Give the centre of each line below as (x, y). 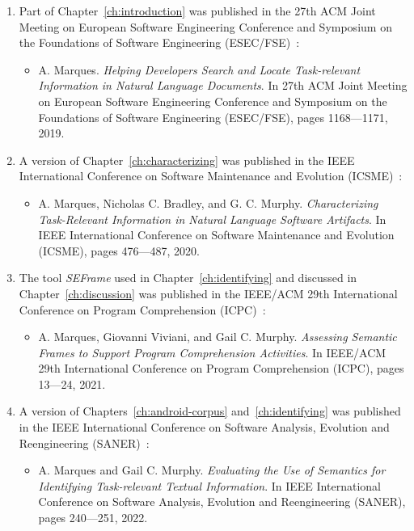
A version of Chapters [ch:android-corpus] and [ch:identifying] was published (210, 411)
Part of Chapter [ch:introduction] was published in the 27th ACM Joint (197, 11)
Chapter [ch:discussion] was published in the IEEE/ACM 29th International (208, 293)
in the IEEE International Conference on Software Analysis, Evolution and (204, 427)
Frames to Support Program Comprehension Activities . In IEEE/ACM (212, 352)
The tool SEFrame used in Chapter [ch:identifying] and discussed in (188, 278)
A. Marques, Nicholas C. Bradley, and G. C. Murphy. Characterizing (208, 202)
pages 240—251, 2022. (93, 518)
